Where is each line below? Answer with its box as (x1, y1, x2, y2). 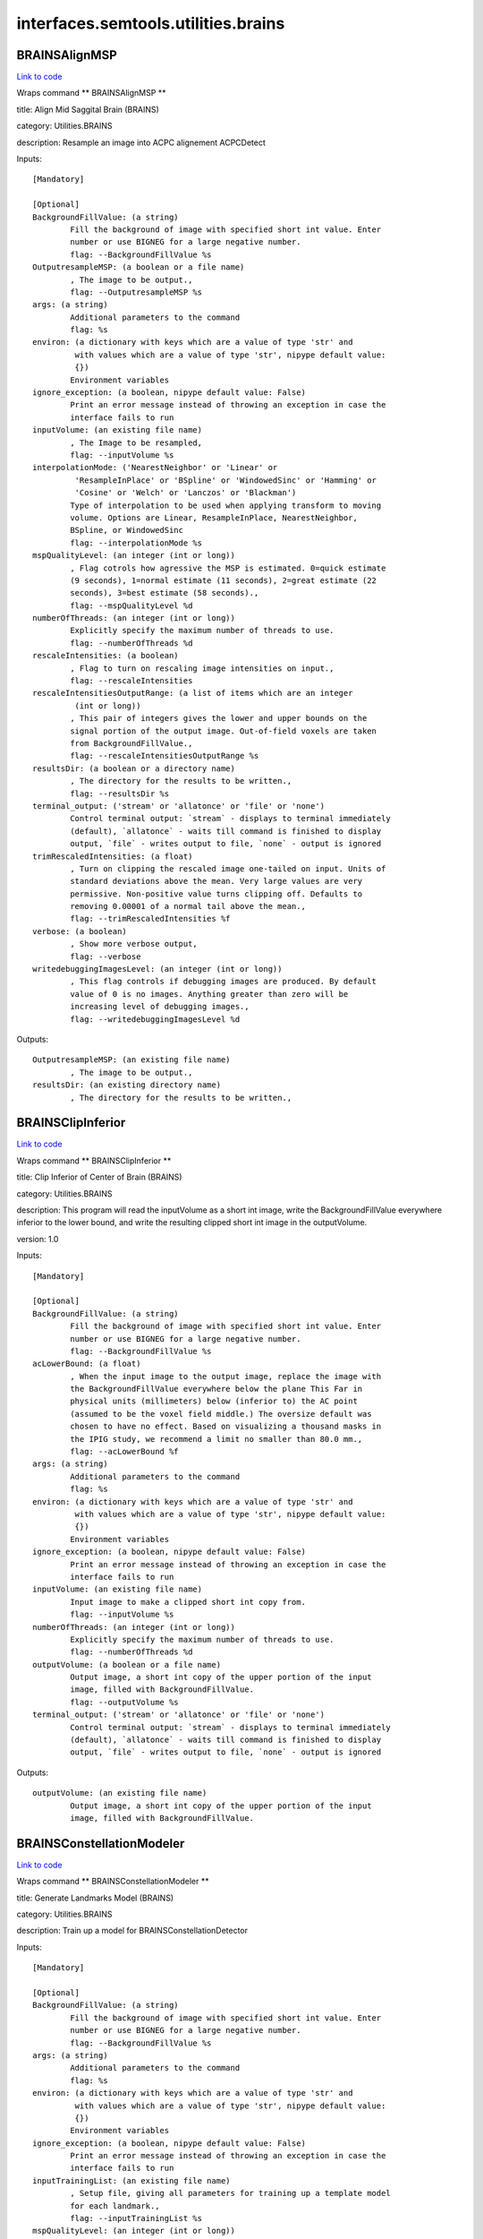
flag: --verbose (70, 951, 141, 962)
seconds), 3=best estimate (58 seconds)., (70, 588, 259, 598)
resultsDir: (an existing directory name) (32, 1080, 222, 1090)
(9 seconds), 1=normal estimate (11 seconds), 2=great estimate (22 (70, 575, 377, 586)
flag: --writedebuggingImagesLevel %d (70, 1014, 241, 1025)
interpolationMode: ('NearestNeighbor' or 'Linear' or (32, 462, 278, 473)
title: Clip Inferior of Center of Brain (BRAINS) (16, 1171, 182, 1182)
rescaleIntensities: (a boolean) (32, 650, 179, 661)
